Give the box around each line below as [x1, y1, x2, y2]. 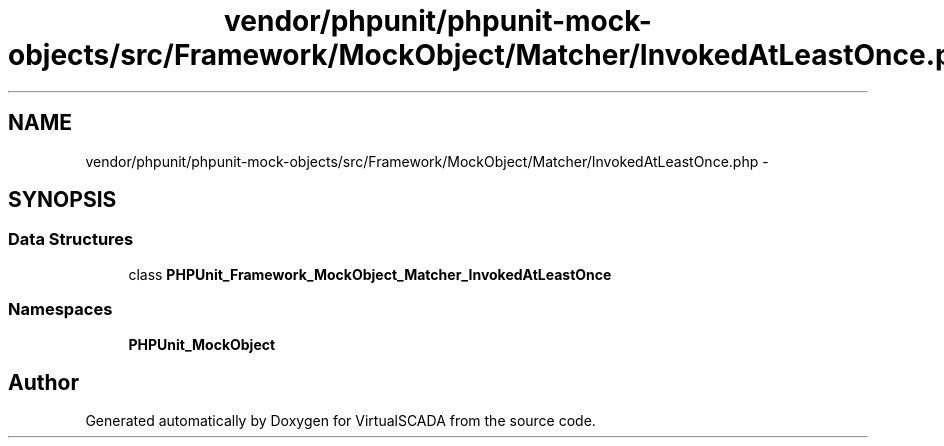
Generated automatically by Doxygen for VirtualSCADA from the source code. [85, 412, 596, 430]
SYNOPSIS [8, 187, 117, 213]
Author [8, 369, 79, 395]
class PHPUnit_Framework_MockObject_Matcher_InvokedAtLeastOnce [128, 265, 612, 283]
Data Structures [8, 229, 134, 250]
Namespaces [8, 299, 113, 320]
